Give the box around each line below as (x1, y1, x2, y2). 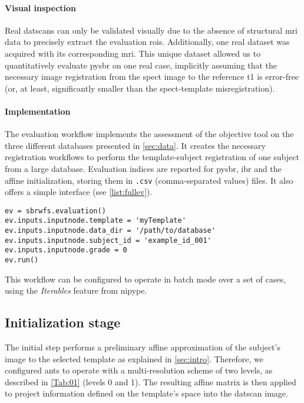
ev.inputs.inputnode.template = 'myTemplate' (5, 216, 186, 225)
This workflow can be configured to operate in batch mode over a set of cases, (5, 272, 286, 285)
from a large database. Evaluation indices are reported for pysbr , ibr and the (5, 162, 282, 174)
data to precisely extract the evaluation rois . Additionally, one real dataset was (5, 35, 290, 48)
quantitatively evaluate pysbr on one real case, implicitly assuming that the (5, 58, 277, 71)
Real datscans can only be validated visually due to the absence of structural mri (5, 24, 298, 36)
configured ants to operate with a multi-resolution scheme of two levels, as (5, 364, 273, 376)
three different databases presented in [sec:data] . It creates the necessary (5, 139, 266, 151)
